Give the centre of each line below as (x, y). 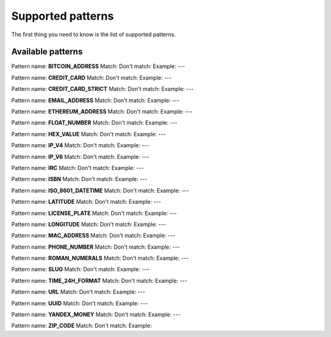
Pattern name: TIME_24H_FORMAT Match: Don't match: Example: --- (99, 281)
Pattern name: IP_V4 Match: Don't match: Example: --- (80, 145)
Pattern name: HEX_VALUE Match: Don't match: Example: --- (89, 134)
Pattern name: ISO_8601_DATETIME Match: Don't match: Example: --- (100, 190)
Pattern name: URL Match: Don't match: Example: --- (78, 292)
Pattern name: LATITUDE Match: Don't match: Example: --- (86, 202)
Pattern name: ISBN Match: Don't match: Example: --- (79, 179)
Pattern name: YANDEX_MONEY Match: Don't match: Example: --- (96, 315)
